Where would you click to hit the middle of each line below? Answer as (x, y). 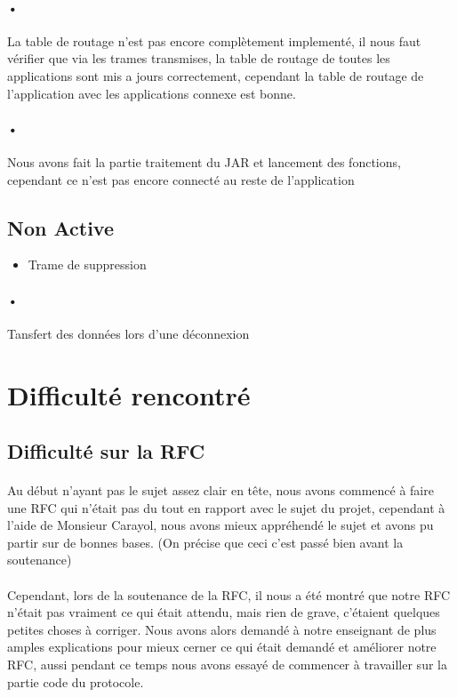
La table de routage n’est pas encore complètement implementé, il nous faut (214, 40)
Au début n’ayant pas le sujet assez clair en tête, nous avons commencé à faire (220, 490)
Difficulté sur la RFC (106, 451)
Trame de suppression (87, 264)
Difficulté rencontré (129, 394)
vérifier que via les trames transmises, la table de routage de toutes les (199, 58)
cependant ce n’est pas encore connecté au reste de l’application (181, 179)
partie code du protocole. (76, 681)
